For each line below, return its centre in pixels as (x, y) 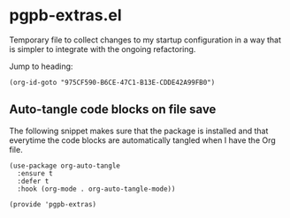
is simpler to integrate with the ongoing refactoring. (103, 49)
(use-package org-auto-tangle (65, 165)
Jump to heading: (41, 66)
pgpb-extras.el (65, 15)
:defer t (33, 181)
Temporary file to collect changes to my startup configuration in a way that (145, 40)
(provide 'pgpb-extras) (53, 204)
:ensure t (35, 173)
